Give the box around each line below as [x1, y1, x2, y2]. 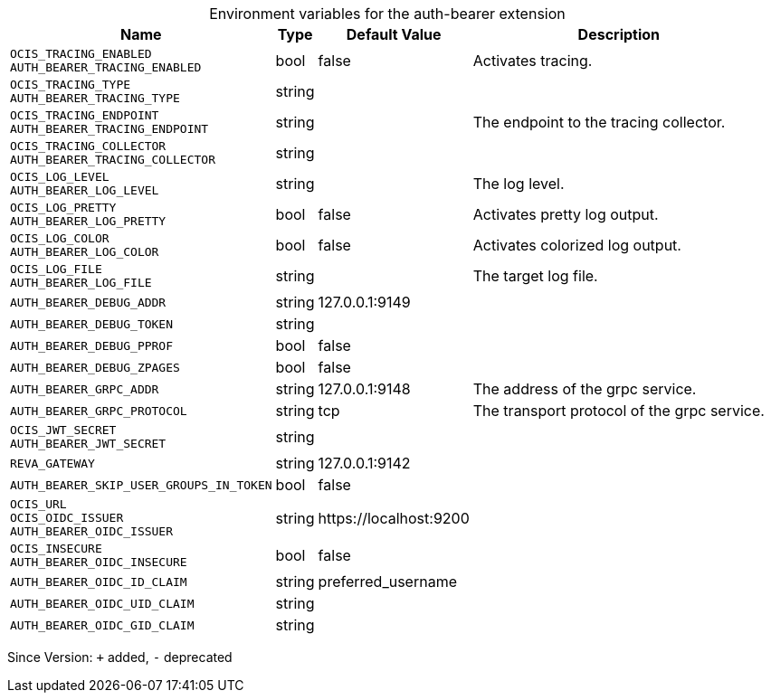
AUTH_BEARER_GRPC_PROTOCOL [10, 403, 187, 418]
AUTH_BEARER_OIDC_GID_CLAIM [10, 618, 195, 632]
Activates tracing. [472, 52, 593, 70]
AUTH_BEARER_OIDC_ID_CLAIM [10, 574, 187, 589]
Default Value [346, 25, 442, 43]
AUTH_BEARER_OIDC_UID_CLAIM [10, 596, 195, 610]
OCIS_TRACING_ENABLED [10, 47, 152, 61]
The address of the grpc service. [472, 380, 697, 398]
